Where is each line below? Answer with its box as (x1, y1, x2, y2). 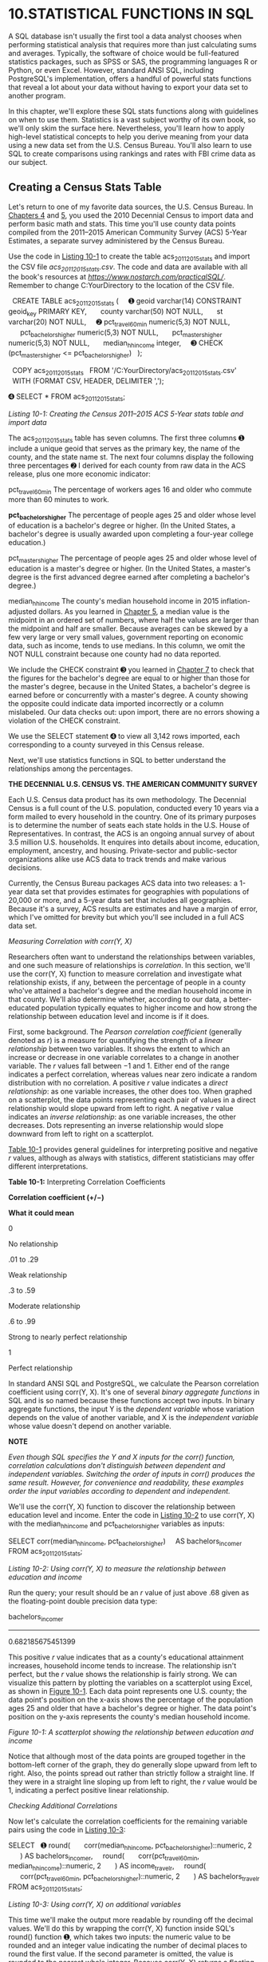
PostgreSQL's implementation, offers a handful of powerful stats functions (8, 74, 252, 83)
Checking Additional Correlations (8, 1800, 118, 1810)
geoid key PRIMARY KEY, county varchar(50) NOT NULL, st (8, 307, 223, 318)
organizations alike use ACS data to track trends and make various (8, 854, 227, 864)
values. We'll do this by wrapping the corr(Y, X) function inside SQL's (8, 1923, 235, 1933)
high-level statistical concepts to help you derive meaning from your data (8, 131, 249, 141)
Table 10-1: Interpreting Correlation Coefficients (8, 1177, 166, 1186)
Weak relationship (8, 1270, 68, 1279)
